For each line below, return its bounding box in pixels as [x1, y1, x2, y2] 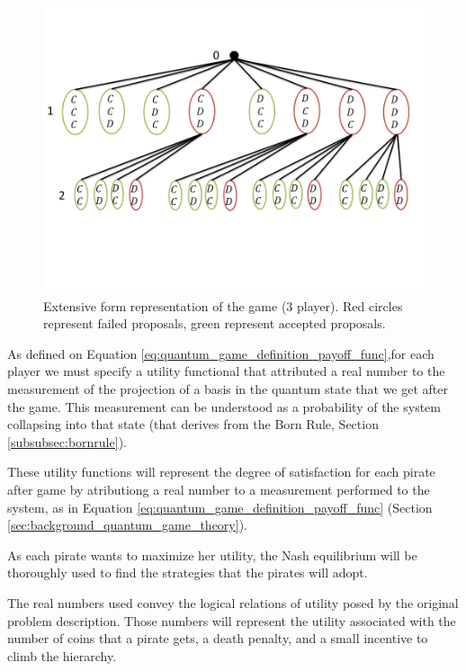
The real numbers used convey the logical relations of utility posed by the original [7, 593, 459, 612]
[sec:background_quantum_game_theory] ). [7, 515, 247, 534]
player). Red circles [297, 296, 403, 315]
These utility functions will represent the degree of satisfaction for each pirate [7, 462, 435, 481]
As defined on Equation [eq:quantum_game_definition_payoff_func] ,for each [7, 344, 435, 362]
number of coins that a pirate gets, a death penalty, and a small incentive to [7, 629, 428, 648]
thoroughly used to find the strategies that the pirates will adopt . [7, 563, 368, 582]
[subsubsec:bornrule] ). [7, 432, 127, 451]
